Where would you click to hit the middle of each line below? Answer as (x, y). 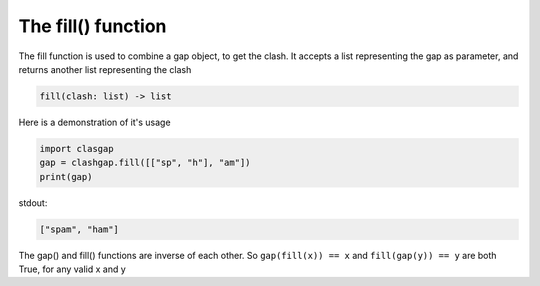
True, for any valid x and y (72, 269)
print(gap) (66, 176)
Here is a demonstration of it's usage (94, 122)
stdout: (33, 202)
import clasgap (76, 148)
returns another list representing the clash (105, 69)
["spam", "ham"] (79, 229)
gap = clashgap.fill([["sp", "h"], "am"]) (145, 163)
